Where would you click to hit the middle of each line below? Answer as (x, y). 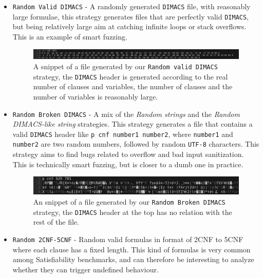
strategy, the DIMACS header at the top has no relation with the (133, 212)
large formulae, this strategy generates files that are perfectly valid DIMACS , (131, 16)
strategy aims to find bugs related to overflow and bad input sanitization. (128, 154)
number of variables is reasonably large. (96, 96)
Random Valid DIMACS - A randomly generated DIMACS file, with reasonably (131, 6)
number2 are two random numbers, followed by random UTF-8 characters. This (136, 144)
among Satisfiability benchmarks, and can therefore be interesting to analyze (133, 259)
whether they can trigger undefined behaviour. (86, 269)
